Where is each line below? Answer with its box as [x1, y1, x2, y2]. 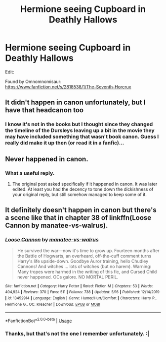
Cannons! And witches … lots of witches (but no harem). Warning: [17, 263, 152, 269]
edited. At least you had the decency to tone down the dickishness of [12, 186, 154, 192]
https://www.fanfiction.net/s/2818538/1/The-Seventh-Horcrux [5, 83, 131, 90]
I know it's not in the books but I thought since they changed [5, 121, 153, 128]
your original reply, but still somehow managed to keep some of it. [12, 191, 147, 197]
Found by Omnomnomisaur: [5, 78, 62, 84]
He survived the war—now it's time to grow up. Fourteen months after [17, 247, 160, 254]
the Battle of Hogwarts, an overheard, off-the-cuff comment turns [17, 253, 152, 259]
